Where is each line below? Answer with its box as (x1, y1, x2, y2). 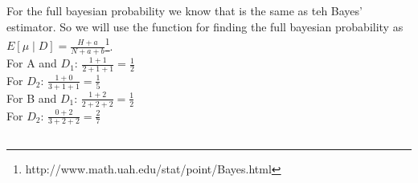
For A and (6, 55, 57, 71)
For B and (6, 89, 57, 106)
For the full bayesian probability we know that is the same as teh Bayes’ (6, 2, 363, 19)
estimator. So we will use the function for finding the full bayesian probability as (6, 18, 404, 35)
